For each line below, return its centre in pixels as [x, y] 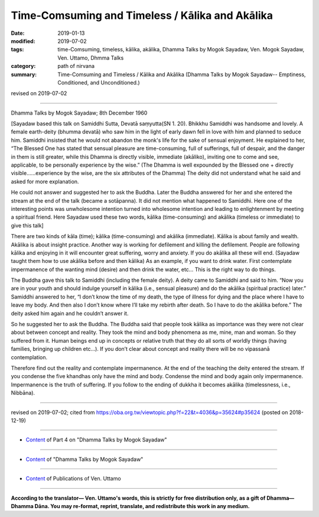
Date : [18, 33]
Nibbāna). [23, 393]
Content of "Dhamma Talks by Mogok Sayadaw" [84, 459]
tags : [17, 50]
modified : [23, 41]
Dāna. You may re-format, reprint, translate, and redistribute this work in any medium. [142, 506]
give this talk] [27, 225]
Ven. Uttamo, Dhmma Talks [91, 58]
